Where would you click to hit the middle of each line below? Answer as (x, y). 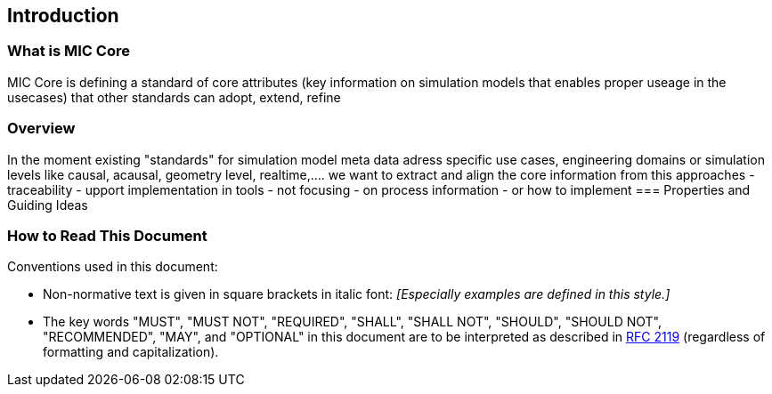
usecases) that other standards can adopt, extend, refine (174, 97)
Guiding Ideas (48, 205)
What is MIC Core (69, 51)
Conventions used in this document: (113, 267)
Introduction (63, 16)
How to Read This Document (107, 235)
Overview (41, 129)
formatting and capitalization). (131, 352)
